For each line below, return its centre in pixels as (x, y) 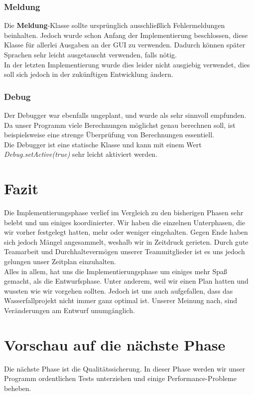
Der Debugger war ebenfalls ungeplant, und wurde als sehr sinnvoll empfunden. (125, 115)
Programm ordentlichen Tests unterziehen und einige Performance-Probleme (120, 378)
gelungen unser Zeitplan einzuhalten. (60, 261)
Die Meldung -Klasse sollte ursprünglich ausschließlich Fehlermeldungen (115, 25)
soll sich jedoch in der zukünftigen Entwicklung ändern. (89, 74)
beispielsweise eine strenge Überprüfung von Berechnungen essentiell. (109, 135)
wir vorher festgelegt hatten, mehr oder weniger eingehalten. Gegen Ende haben (126, 232)
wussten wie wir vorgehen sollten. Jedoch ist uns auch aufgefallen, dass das (119, 290)
